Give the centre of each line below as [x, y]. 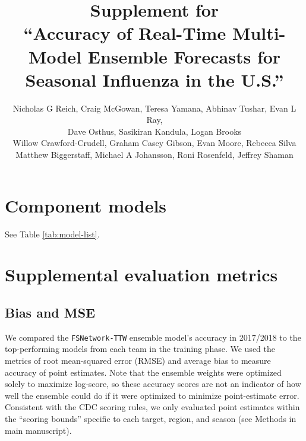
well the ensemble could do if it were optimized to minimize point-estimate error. [152, 395]
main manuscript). [38, 430]
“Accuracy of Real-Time [125, 33]
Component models [86, 205]
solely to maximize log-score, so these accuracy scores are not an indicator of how [153, 384]
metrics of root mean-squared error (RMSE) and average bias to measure [138, 361]
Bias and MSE [50, 312]
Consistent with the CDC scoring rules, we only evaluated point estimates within [152, 407]
